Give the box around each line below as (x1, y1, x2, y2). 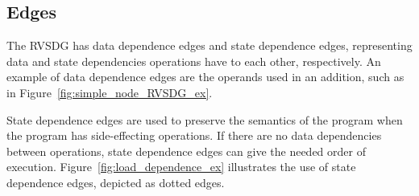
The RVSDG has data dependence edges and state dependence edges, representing (6, 37, 413, 54)
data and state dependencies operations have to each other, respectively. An (6, 52, 381, 69)
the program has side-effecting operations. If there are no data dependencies (6, 127, 382, 144)
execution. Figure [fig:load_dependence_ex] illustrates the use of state (6, 158, 356, 175)
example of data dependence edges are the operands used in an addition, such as (6, 68, 404, 85)
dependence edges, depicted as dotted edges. (6, 174, 225, 190)
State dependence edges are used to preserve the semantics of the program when (6, 111, 403, 128)
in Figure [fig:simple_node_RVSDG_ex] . (6, 84, 213, 100)
